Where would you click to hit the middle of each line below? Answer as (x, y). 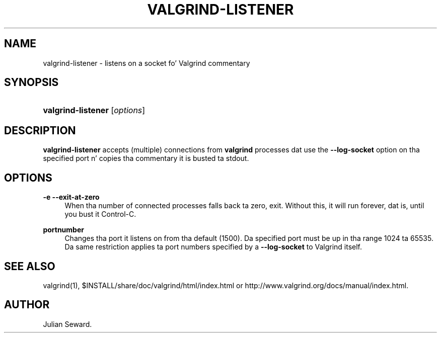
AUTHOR (27, 305)
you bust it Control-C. (100, 214)
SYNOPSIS (31, 82)
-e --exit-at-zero (71, 197)
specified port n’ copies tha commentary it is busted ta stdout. (146, 158)
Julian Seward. (67, 324)
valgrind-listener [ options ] (94, 110)
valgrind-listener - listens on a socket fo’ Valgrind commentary (146, 63)
